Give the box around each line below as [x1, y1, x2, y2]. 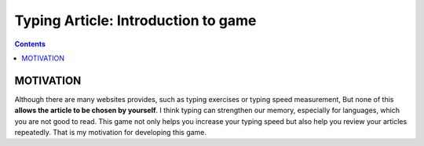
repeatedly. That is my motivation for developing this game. [14, 128, 207, 137]
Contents [14, 39, 46, 49]
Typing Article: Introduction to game [14, 12, 257, 29]
